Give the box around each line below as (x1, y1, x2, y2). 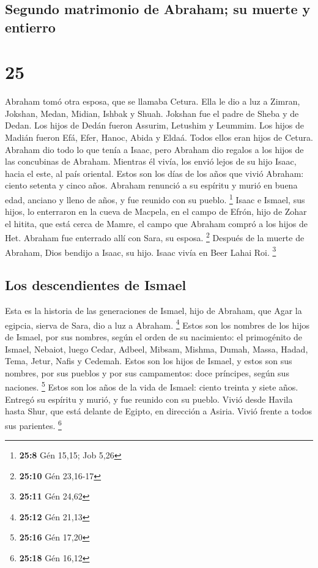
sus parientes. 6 (5, 417, 62, 432)
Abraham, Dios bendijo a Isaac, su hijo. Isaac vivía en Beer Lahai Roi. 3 (5, 244, 276, 258)
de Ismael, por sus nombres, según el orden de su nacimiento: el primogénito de (5, 331, 302, 343)
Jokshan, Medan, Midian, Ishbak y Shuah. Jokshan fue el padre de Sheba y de (5, 106, 299, 119)
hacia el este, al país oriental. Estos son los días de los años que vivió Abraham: (5, 166, 304, 179)
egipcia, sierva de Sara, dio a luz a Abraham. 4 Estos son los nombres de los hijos (5, 316, 309, 331)
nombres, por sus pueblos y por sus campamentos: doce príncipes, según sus (5, 366, 289, 379)
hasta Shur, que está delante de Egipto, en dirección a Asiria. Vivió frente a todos (5, 405, 312, 417)
